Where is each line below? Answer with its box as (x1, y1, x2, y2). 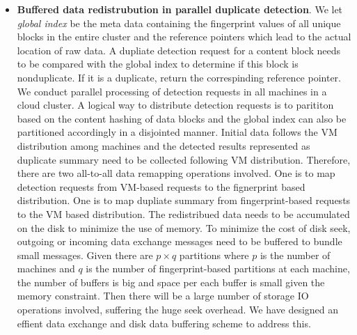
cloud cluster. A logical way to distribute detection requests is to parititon (17, 98, 334, 112)
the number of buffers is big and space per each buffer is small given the (17, 274, 325, 289)
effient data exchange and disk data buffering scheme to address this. (17, 315, 311, 330)
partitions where (179, 247, 249, 262)
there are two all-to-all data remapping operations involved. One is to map (17, 166, 335, 180)
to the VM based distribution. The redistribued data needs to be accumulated (17, 206, 350, 221)
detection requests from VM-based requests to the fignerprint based (17, 179, 306, 194)
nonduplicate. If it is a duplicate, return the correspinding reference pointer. (17, 70, 342, 84)
